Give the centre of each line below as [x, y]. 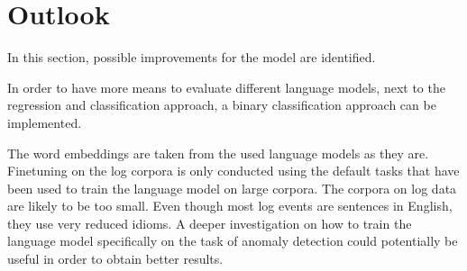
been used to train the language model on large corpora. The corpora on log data [232, 188]
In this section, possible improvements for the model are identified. [192, 57]
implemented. [45, 122]
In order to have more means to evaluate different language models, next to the [226, 87]
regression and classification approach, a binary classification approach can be [222, 105]
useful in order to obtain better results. [115, 259]
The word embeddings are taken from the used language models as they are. [218, 153]
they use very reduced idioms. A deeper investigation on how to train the [210, 223]
